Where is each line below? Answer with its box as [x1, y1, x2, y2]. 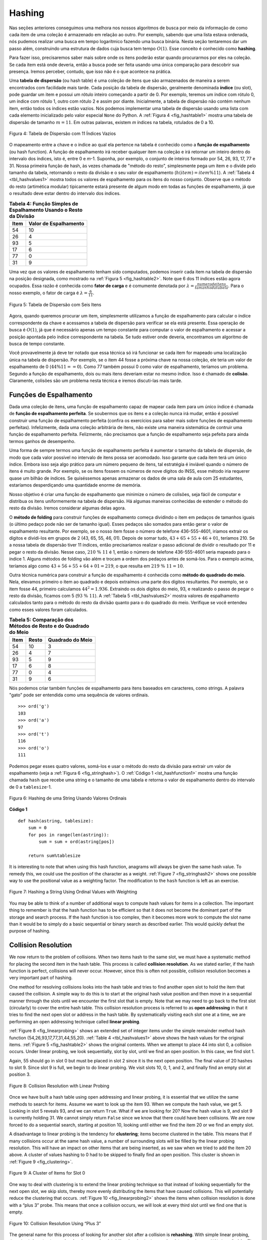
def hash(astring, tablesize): [18, 818, 94, 823]
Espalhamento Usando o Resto [9, 206, 83, 213]
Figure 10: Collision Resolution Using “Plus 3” [9, 1220, 101, 1226]
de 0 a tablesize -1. [9, 784, 52, 790]
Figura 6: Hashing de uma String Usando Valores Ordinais [9, 795, 127, 801]
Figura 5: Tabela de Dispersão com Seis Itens [9, 302, 101, 308]
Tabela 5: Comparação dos [9, 617, 74, 623]
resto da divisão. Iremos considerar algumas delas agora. [9, 505, 126, 511]
